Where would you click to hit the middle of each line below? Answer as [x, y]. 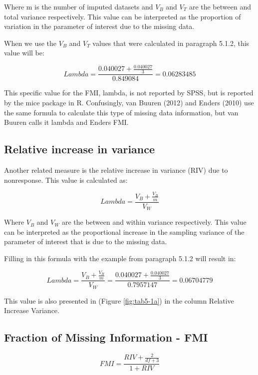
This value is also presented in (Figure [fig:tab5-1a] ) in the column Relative [119, 300]
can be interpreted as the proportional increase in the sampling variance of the [124, 231]
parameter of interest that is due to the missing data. [86, 241]
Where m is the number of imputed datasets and [79, 6]
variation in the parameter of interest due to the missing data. [99, 26]
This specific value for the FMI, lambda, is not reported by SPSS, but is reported [129, 93]
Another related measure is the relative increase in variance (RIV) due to [116, 170]
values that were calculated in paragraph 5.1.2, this [171, 43]
